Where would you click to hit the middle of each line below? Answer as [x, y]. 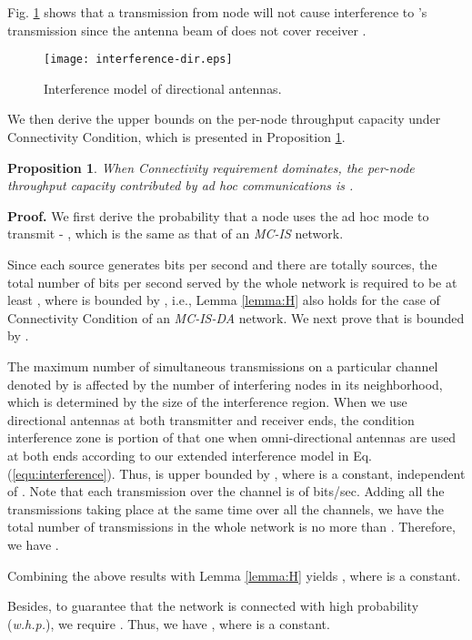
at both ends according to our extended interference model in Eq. [190, 455]
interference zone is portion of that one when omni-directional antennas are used [232, 437]
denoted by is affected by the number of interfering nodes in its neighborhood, [225, 384]
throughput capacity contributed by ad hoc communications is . [181, 185]
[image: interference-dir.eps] [138, 60]
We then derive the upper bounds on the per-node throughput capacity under [224, 119]
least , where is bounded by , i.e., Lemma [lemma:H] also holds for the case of [224, 300]
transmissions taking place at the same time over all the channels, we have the [226, 508]
